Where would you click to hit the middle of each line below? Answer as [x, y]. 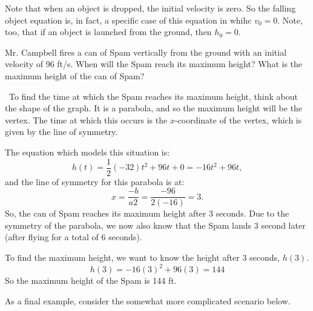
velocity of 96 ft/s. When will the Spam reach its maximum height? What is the [154, 64]
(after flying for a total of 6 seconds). [74, 237]
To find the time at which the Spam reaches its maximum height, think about [153, 96]
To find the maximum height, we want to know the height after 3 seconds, [142, 257]
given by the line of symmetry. [61, 132]
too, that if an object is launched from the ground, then [108, 32]
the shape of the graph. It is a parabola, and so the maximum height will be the [154, 108]
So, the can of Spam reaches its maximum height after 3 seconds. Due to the [147, 213]
